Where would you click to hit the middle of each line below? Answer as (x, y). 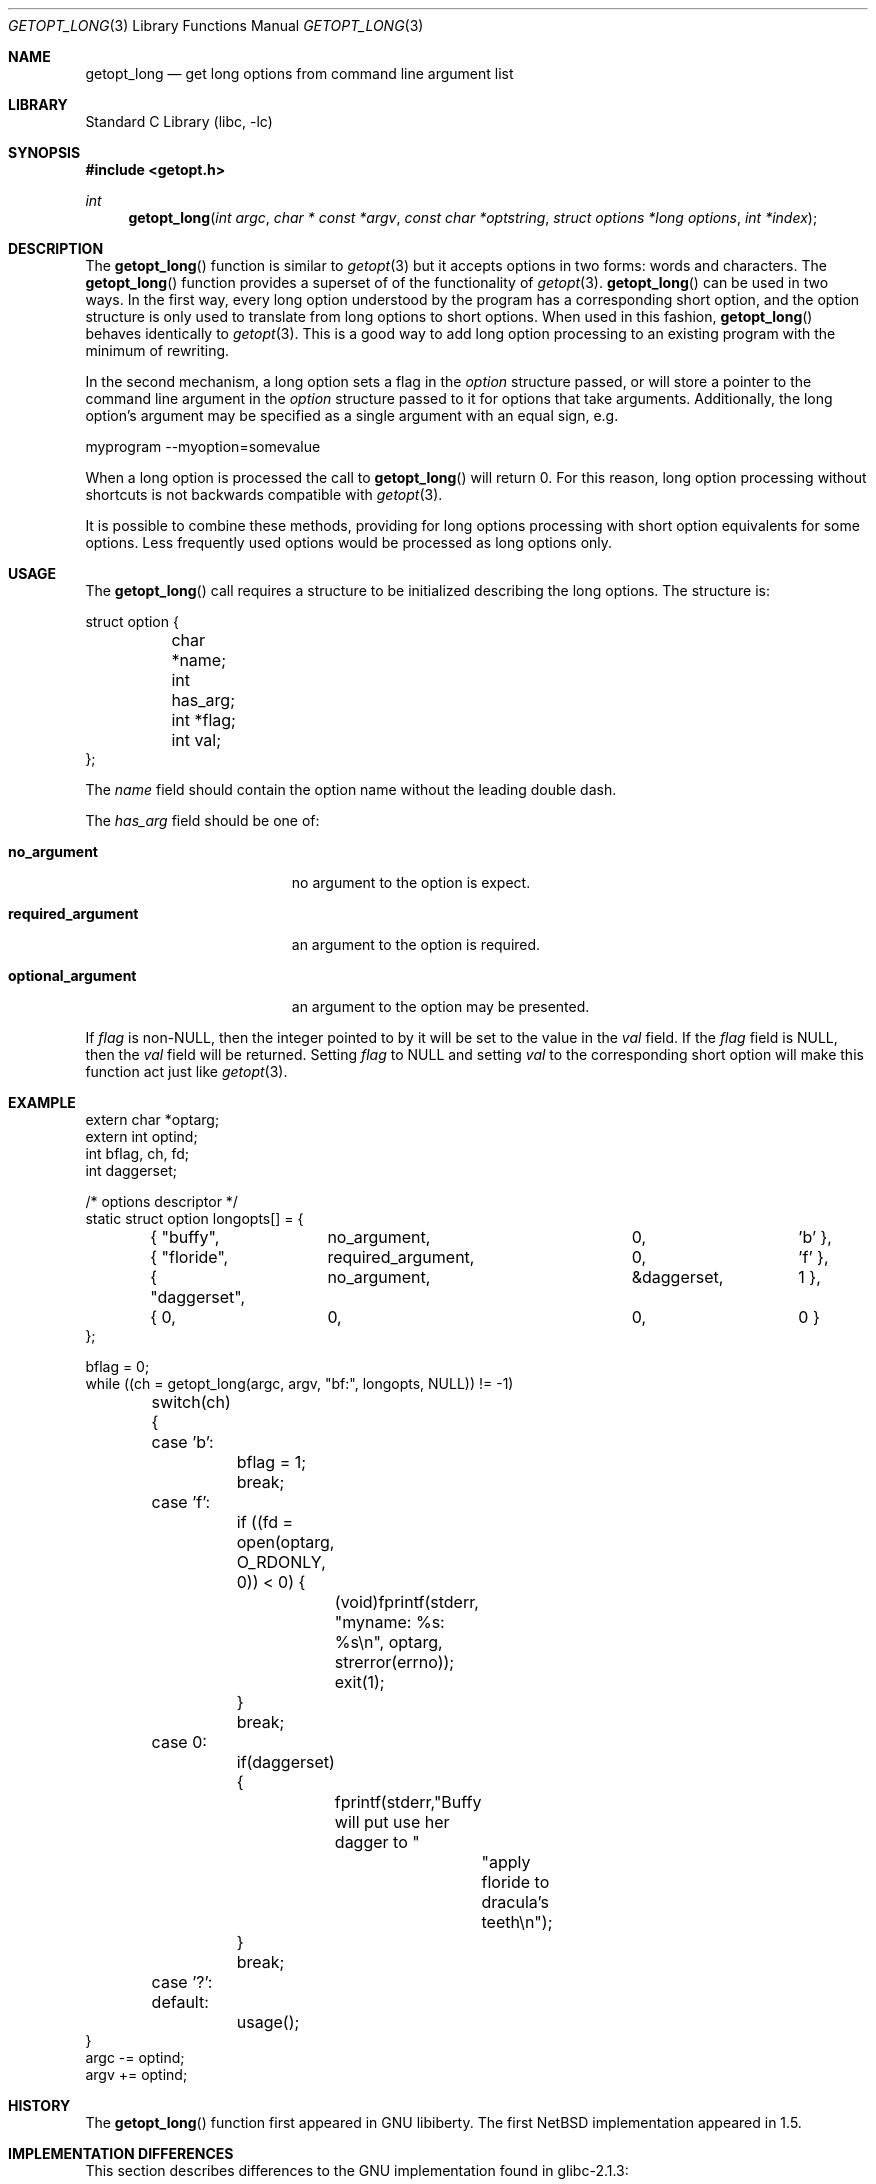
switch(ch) (191, 1402)
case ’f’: (181, 1502)
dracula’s (515, 1902)
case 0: (179, 1742)
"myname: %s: (389, 1622)
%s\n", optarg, (388, 1642)
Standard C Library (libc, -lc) (179, 121)
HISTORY (39, 2105)
